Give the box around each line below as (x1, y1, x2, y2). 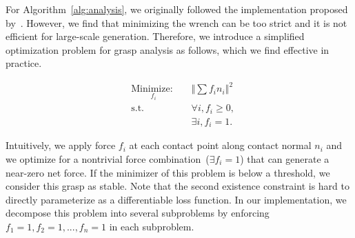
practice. (6, 56, 42, 70)
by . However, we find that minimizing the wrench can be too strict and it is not (6, 15, 347, 30)
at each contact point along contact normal (129, 138, 312, 152)
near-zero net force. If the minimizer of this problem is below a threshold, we (6, 165, 330, 179)
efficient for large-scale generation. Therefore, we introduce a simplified (6, 29, 305, 43)
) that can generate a (240, 151, 329, 166)
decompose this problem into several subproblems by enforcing (6, 206, 270, 220)
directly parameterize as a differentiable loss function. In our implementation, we (6, 192, 347, 206)
